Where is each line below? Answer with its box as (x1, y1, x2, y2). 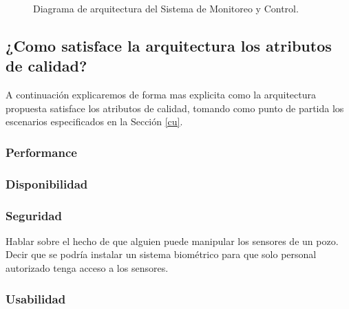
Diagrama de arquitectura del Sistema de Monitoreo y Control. (33, 1, 299, 15)
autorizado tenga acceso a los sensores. (6, 261, 169, 275)
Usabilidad (6, 290, 66, 307)
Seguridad (6, 206, 62, 224)
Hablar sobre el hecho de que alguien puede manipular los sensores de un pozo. (6, 233, 339, 248)
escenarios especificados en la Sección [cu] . (6, 114, 183, 129)
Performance (6, 143, 77, 160)
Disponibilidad (6, 175, 88, 192)
